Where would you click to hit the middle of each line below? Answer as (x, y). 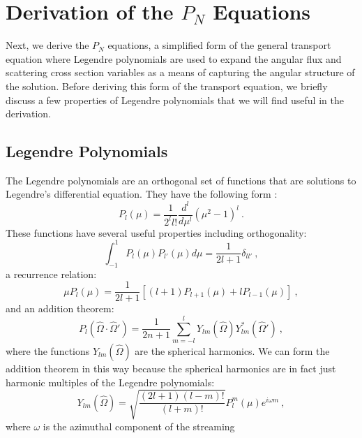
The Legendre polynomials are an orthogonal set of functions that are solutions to (181, 180)
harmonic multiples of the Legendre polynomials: (110, 382)
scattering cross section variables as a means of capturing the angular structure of (180, 72)
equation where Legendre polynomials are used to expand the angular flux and (174, 58)
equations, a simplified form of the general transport (219, 45)
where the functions (48, 350)
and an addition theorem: (60, 308)
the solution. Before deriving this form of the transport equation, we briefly (167, 86)
